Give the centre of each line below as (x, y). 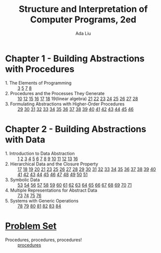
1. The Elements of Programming (38, 83)
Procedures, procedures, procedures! (44, 240)
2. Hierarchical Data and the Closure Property (52, 164)
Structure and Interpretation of (83, 9)
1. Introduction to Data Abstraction (40, 153)
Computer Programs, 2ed (83, 20)
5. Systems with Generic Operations (42, 201)
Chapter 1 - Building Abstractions (75, 58)
